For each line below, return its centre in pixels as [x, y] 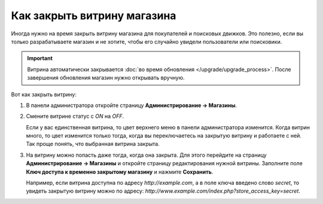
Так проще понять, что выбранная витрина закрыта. [93, 144]
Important [40, 58]
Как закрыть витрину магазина [94, 16]
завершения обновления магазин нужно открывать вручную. [106, 78]
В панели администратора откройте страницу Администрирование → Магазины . [132, 105]
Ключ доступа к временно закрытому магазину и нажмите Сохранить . [120, 172]
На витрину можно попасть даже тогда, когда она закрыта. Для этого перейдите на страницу [146, 155]
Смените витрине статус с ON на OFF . [75, 116]
